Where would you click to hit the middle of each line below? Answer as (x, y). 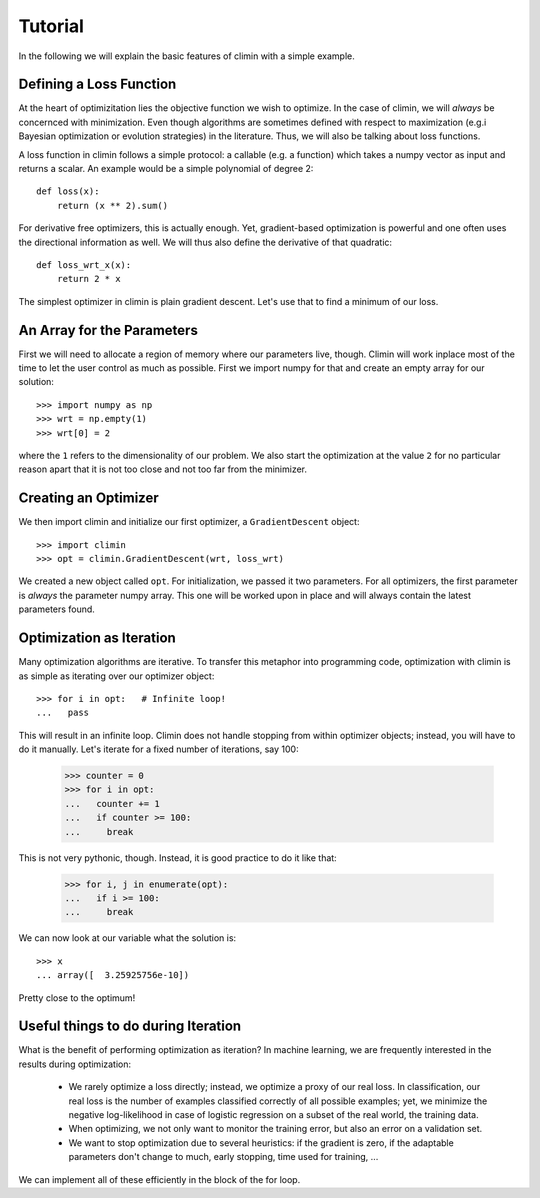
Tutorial (51, 26)
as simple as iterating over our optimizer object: (116, 676)
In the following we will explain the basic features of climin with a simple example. (186, 56)
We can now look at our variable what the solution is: (127, 938)
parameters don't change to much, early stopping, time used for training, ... (223, 1157)
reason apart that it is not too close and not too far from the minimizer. (163, 469)
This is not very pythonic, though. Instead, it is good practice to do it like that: (177, 857)
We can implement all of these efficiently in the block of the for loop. (159, 1179)
